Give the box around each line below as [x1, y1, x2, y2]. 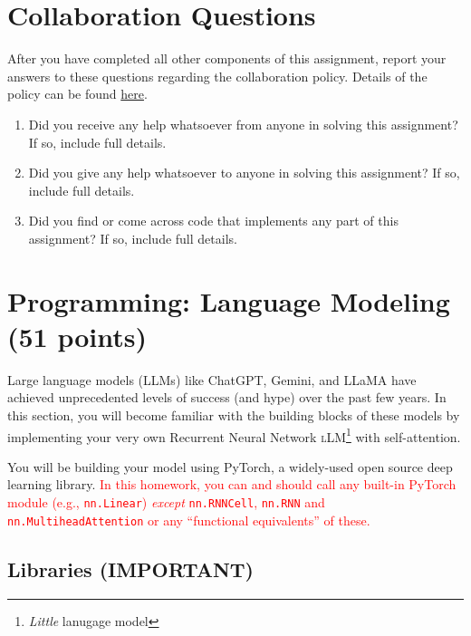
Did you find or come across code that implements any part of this [28, 211, 399, 230]
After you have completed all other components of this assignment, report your [7, 49, 447, 68]
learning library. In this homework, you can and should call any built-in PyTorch [7, 475, 457, 494]
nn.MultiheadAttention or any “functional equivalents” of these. [7, 510, 370, 529]
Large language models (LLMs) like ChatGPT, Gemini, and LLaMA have [7, 370, 417, 389]
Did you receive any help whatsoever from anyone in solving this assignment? [28, 114, 458, 133]
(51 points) [7, 317, 148, 354]
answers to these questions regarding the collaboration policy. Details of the [7, 66, 428, 85]
